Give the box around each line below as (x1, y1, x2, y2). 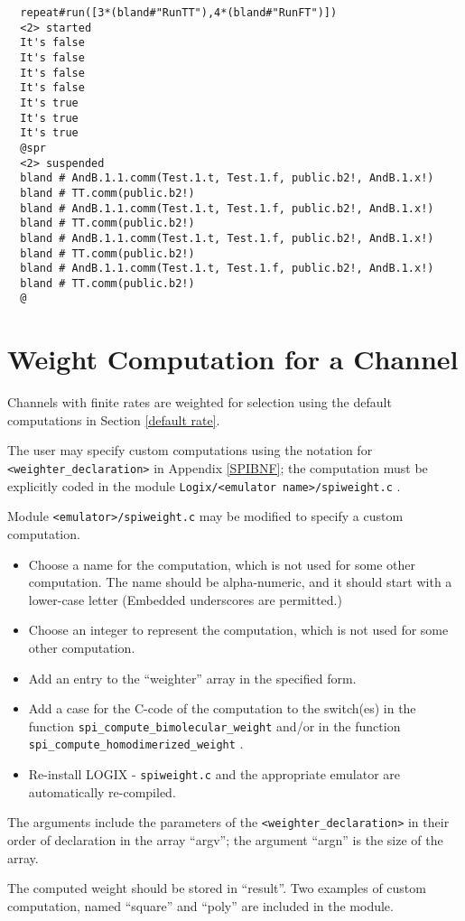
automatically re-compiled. (28, 782, 176, 801)
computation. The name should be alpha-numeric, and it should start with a (28, 572, 452, 591)
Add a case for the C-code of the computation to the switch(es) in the (28, 699, 416, 718)
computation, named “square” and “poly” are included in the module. (7, 896, 394, 915)
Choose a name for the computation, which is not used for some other (28, 554, 415, 573)
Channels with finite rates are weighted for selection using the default (7, 393, 392, 412)
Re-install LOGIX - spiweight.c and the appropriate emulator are (28, 765, 401, 784)
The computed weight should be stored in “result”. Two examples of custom (7, 879, 426, 898)
